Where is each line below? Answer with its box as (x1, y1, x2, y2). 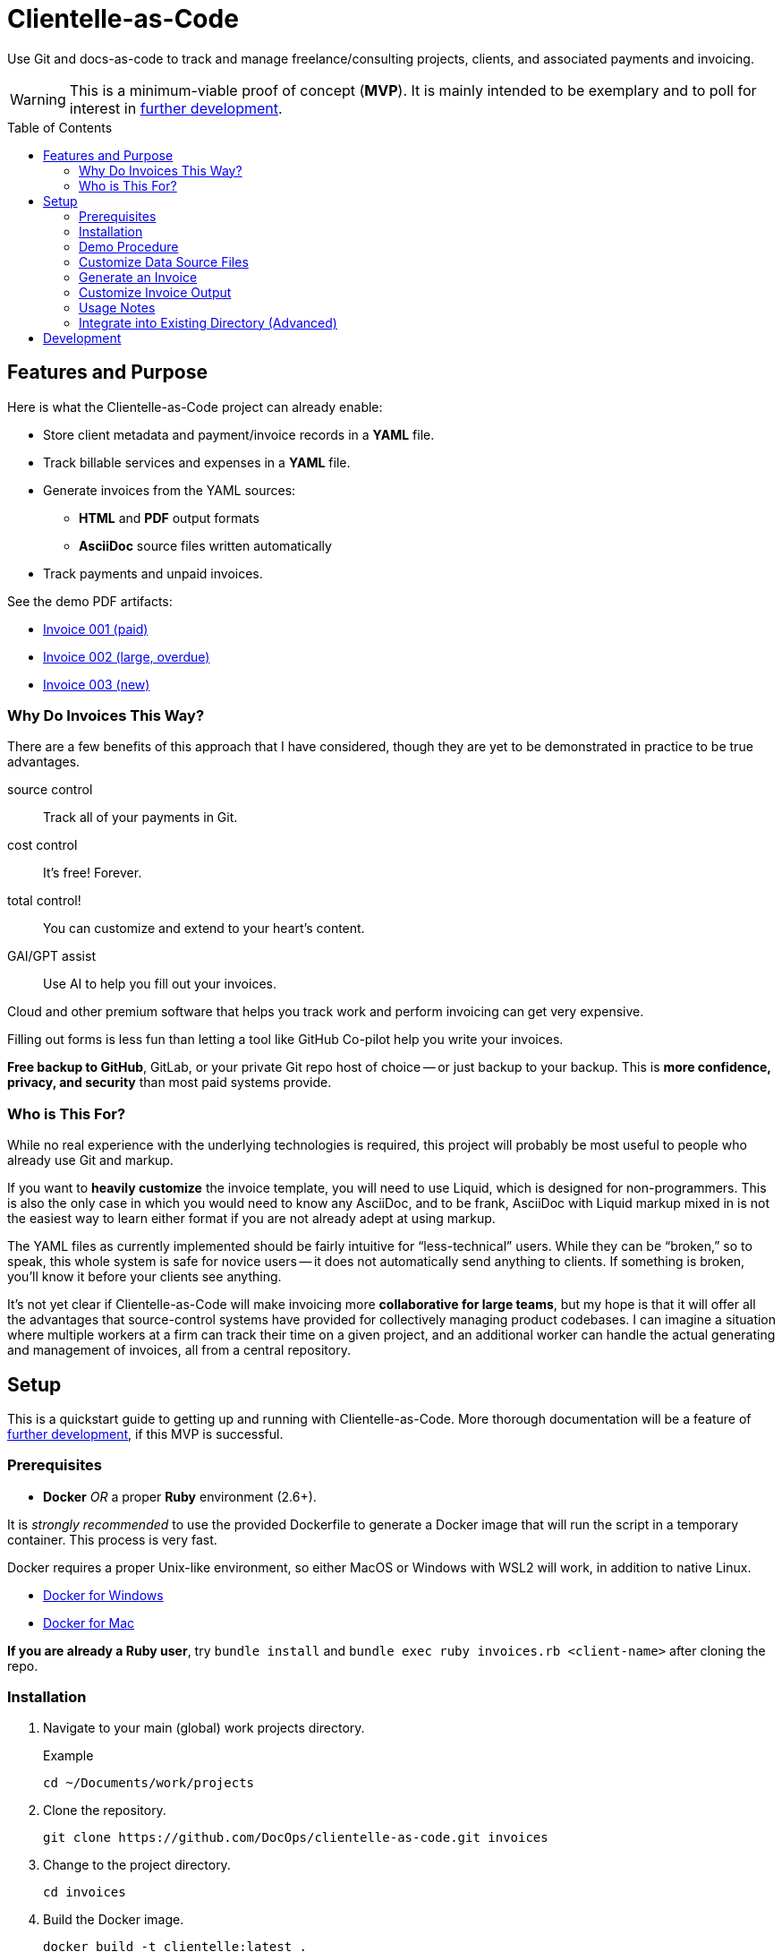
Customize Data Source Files (79, 253, 249, 270)
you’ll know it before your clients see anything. (7, 1269, 282, 1285)
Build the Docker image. (43, 1912, 184, 1928)
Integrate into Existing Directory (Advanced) (79, 314, 337, 330)
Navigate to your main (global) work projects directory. (43, 1720, 365, 1736)
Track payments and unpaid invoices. (43, 565, 263, 581)
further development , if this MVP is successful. (7, 1425, 284, 1442)
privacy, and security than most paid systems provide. (7, 1074, 332, 1091)
